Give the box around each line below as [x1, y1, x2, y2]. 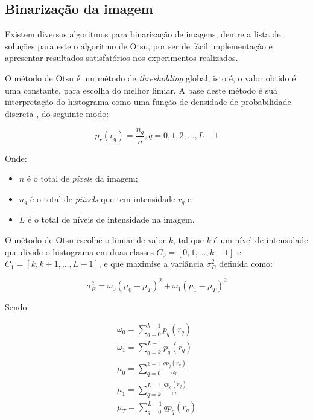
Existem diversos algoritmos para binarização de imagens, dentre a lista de [5, 28, 281, 40]
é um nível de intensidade [213, 234, 308, 246]
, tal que [172, 234, 204, 246]
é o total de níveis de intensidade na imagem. [28, 213, 195, 226]
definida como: [219, 257, 273, 270]
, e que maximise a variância [98, 257, 204, 270]
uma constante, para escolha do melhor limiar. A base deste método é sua [5, 83, 277, 96]
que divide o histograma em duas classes [5, 245, 154, 258]
